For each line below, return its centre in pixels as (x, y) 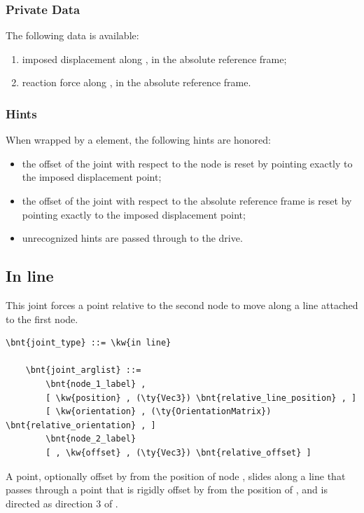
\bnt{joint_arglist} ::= (83, 370)
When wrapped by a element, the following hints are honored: (138, 140)
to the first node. (42, 319)
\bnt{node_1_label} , (96, 384)
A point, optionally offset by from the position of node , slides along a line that (176, 476)
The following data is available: (72, 35)
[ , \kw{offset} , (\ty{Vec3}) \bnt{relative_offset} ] (178, 452)
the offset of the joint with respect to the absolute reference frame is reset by (187, 200)
